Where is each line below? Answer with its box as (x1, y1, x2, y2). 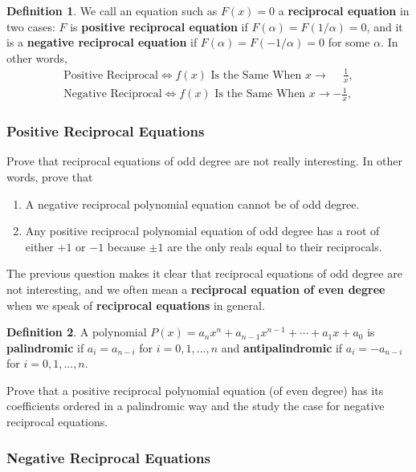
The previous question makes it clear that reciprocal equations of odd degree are (6, 265, 402, 282)
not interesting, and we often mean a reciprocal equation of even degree (6, 280, 385, 297)
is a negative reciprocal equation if (6, 34, 198, 51)
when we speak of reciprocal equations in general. (6, 296, 265, 313)
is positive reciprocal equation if (70, 18, 248, 35)
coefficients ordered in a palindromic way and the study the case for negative (6, 397, 385, 414)
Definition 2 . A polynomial (6, 323, 147, 340)
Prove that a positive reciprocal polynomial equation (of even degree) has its (6, 381, 384, 398)
